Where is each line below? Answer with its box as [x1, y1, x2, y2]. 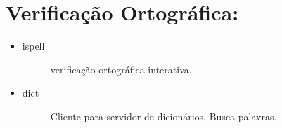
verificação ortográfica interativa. [50, 62, 192, 76]
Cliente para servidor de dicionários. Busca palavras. [50, 108, 277, 123]
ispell [22, 38, 45, 53]
